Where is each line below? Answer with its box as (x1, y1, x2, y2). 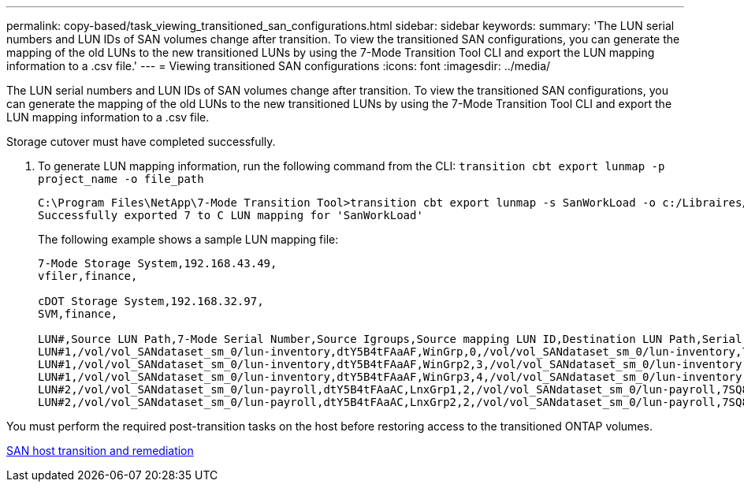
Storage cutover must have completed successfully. (6, 135, 276, 148)
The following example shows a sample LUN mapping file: (38, 233, 339, 246)
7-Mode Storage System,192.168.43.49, (38, 257, 277, 270)
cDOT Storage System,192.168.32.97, (38, 295, 264, 307)
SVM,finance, (38, 307, 118, 320)
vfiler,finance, (38, 270, 138, 282)
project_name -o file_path (38, 173, 204, 185)
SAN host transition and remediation (6, 444, 194, 457)
